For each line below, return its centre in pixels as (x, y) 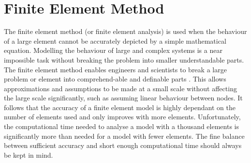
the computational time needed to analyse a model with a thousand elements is (121, 126)
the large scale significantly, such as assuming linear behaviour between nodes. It (123, 98)
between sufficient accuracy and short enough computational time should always (123, 145)
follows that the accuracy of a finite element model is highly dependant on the (120, 107)
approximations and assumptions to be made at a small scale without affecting (120, 88)
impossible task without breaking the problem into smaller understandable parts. (124, 59)
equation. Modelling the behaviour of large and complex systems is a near (113, 50)
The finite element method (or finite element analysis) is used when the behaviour (125, 31)
